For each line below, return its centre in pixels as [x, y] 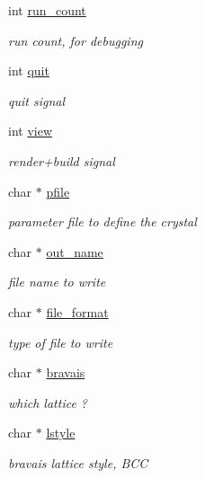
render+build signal [62, 160]
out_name [75, 251]
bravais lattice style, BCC [78, 462]
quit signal [36, 100]
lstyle [61, 433]
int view [31, 131]
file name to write [57, 282]
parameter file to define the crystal [102, 221]
